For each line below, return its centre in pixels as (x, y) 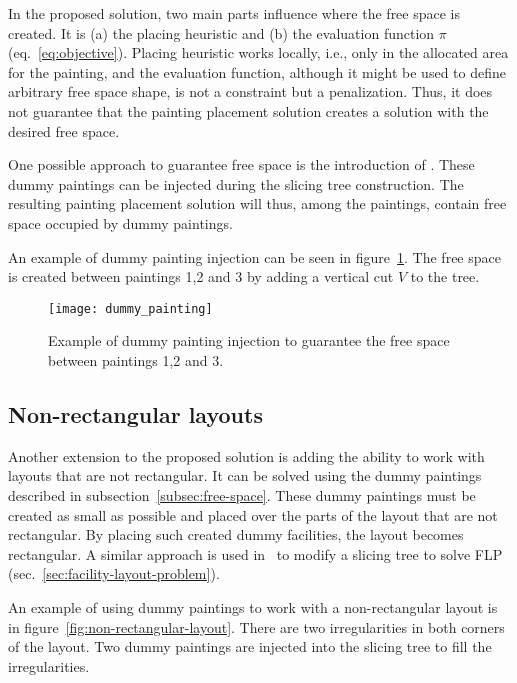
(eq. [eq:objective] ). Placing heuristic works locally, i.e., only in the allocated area (258, 52)
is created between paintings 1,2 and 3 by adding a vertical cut (201, 276)
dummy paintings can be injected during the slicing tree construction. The (236, 183)
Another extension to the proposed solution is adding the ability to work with (246, 455)
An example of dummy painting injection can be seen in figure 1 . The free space (254, 256)
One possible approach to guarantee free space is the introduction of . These (241, 164)
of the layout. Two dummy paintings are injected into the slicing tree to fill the (250, 646)
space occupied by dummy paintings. (120, 222)
